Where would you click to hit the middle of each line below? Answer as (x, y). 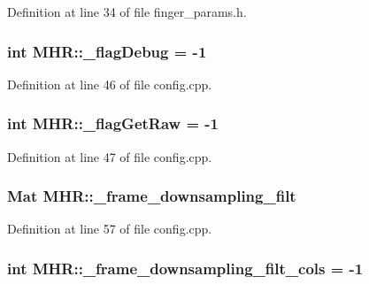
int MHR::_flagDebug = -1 (107, 51)
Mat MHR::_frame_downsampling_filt (152, 196)
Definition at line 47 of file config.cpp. (110, 156)
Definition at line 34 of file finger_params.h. (127, 12)
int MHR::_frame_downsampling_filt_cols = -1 (185, 268)
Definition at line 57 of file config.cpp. (110, 229)
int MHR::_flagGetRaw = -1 (113, 123)
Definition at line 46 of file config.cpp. (110, 84)
